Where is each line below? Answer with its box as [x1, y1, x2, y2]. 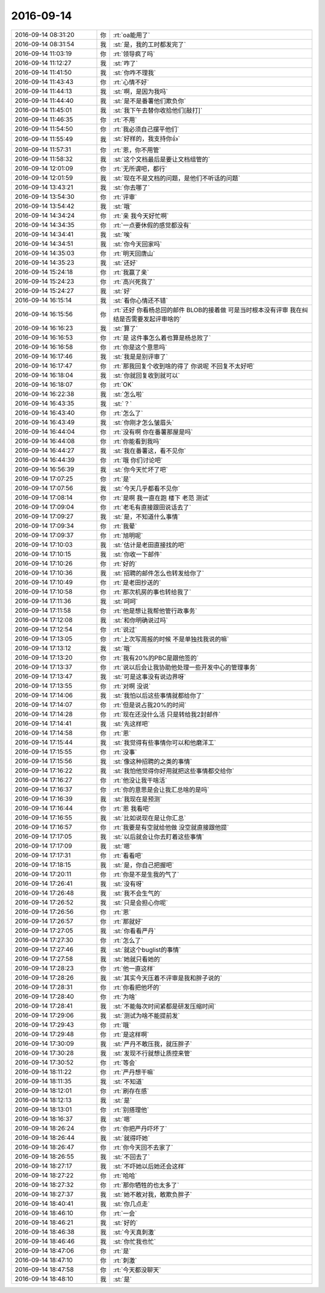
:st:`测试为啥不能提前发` [113, 1011, 181, 1019]
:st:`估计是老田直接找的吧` [113, 540, 187, 549]
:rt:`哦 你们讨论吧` [113, 456, 163, 464]
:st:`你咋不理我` [113, 68, 156, 77]
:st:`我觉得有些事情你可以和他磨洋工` [113, 738, 217, 747]
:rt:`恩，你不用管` [113, 145, 161, 154]
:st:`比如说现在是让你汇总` [113, 813, 187, 822]
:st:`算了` [113, 324, 138, 333]
